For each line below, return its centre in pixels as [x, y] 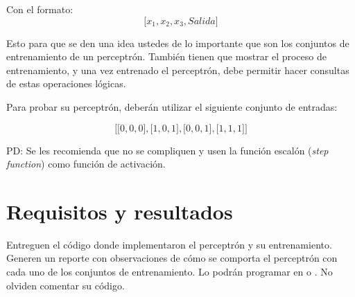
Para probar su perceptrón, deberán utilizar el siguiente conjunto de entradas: [172, 106]
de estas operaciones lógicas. [66, 83]
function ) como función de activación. [86, 164]
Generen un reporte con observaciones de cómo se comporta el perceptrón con [172, 258]
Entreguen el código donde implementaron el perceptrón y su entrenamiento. [169, 244]
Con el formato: [40, 9]
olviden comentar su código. [66, 285]
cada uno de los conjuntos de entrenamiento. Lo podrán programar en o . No [170, 272]
